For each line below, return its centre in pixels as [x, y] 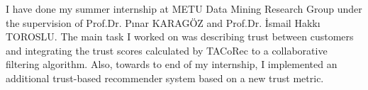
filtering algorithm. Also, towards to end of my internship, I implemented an [172, 64]
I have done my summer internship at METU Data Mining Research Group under [184, 9]
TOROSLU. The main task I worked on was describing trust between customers [180, 36]
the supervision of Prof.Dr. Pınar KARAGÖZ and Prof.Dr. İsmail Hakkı [163, 22]
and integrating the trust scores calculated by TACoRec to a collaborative [167, 50]
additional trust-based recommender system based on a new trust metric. [165, 78]
